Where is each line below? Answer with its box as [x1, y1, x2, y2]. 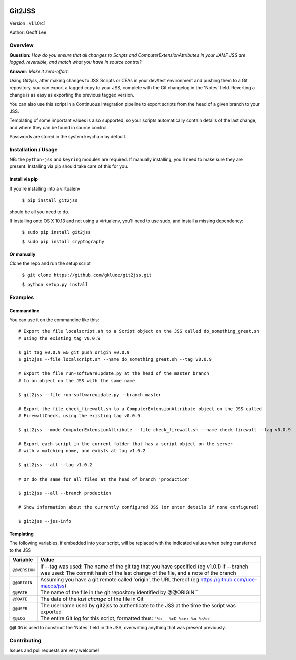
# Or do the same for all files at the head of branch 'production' [18, 476, 190, 482]
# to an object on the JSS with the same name [18, 378, 135, 384]
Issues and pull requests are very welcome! [9, 647, 100, 653]
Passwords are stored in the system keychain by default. [9, 133, 127, 139]
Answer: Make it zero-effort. [9, 68, 69, 74]
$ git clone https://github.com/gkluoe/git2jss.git [22, 272, 152, 278]
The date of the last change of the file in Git [40, 596, 144, 603]
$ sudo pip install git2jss [22, 229, 91, 235]
